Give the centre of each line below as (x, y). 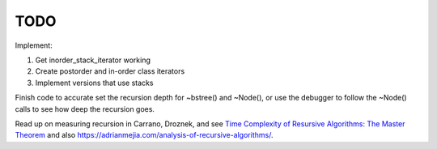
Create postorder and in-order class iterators (110, 71)
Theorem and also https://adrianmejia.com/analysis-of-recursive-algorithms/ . (144, 135)
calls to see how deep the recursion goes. (85, 109)
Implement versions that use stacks (94, 83)
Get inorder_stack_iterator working (93, 60)
